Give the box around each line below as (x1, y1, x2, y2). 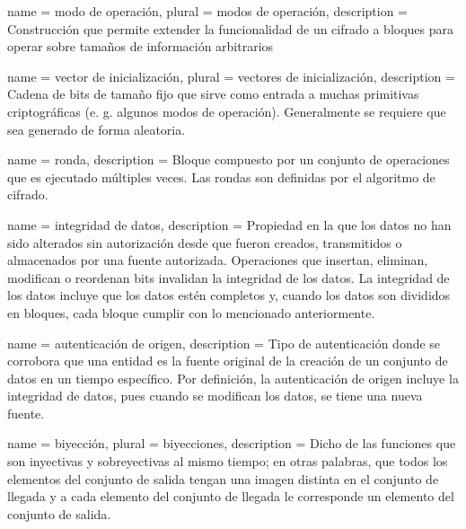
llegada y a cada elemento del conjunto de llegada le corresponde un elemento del (7, 487, 454, 506)
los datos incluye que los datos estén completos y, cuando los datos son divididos (7, 286, 451, 304)
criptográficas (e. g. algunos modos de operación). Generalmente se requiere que (7, 101, 446, 120)
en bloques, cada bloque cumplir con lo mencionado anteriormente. (7, 303, 375, 322)
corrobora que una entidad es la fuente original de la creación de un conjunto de (7, 351, 448, 370)
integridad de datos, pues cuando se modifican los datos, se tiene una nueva (7, 386, 423, 405)
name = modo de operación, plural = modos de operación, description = (7, 2, 408, 20)
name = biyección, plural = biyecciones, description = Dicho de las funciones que (7, 434, 456, 453)
